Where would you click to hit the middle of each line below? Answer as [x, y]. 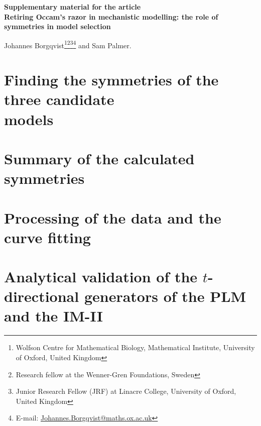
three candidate [59, 99]
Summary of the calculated [99, 158]
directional [42, 296]
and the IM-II [53, 316]
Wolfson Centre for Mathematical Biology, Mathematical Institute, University [135, 347]
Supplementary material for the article [73, 7]
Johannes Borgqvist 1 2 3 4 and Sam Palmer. [68, 44]
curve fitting [47, 237]
